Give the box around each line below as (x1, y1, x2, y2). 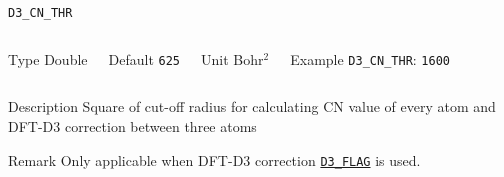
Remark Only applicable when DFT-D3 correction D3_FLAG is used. (8, 149, 421, 170)
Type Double (8, 48, 88, 69)
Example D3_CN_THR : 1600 (290, 48, 450, 69)
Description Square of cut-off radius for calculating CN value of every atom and (8, 96, 496, 117)
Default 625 (108, 48, 181, 69)
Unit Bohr (201, 48, 264, 69)
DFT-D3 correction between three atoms (8, 115, 257, 136)
